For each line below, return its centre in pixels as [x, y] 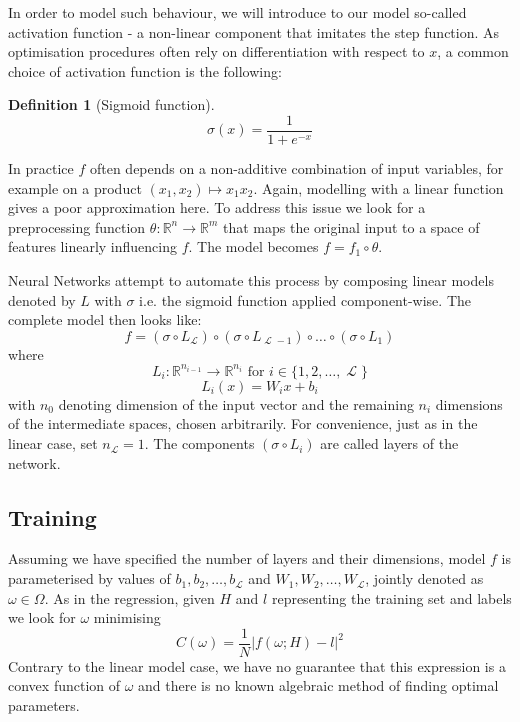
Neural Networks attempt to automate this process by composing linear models [251, 280]
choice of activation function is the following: [145, 70]
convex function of [64, 685]
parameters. [44, 705]
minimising [127, 617]
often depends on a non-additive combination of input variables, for [296, 168]
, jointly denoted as [424, 578]
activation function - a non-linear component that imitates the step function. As [254, 31]
